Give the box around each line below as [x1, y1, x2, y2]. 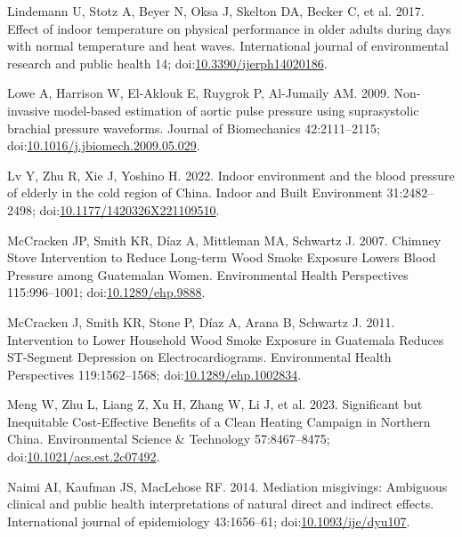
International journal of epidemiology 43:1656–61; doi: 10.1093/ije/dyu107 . [7, 511, 410, 530]
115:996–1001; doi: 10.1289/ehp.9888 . [7, 283, 206, 301]
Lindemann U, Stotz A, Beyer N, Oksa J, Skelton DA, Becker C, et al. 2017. [7, 2, 425, 20]
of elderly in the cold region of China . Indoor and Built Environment [7, 183, 383, 202]
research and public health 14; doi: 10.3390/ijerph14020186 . [7, 53, 328, 72]
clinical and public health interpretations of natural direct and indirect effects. [7, 494, 434, 513]
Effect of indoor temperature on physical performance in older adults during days [7, 19, 451, 37]
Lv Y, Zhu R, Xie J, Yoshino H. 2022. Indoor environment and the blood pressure [7, 165, 455, 184]
